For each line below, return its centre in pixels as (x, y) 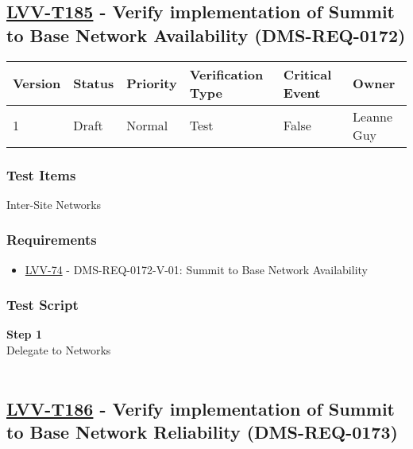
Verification (226, 74)
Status (94, 83)
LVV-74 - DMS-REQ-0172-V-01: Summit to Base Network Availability (196, 269)
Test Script (42, 305)
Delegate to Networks (59, 350)
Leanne (373, 116)
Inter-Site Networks (54, 204)
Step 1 (24, 334)
